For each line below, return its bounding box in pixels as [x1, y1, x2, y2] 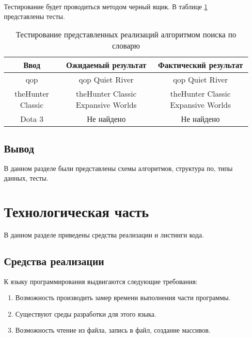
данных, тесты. [4, 172, 48, 183]
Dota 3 [20, 113, 44, 125]
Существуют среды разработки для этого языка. [15, 308, 157, 319]
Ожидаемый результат [66, 59, 146, 71]
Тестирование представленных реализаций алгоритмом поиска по [16, 29, 236, 40]
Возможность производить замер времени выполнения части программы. [15, 292, 231, 303]
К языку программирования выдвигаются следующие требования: [4, 276, 198, 286]
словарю [112, 40, 140, 51]
